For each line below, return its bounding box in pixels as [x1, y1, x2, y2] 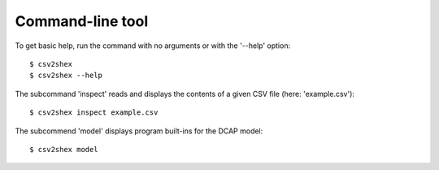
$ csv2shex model [29, 145, 98, 154]
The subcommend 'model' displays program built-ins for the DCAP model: [15, 126, 263, 136]
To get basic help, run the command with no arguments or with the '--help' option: [15, 41, 291, 50]
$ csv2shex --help [29, 71, 103, 81]
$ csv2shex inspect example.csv [29, 108, 159, 117]
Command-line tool [15, 12, 149, 30]
